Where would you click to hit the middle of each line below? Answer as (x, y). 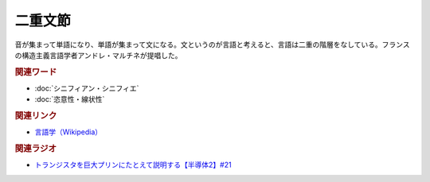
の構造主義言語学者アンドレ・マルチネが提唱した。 (98, 55)
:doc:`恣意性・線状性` (70, 99)
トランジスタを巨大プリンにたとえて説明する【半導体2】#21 (133, 165)
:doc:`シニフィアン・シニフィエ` (87, 88)
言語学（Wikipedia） (68, 132)
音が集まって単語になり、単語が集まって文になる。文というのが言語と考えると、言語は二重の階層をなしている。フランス (212, 45)
